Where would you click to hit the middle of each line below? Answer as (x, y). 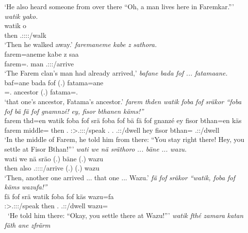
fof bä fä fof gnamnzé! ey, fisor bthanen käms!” (74, 111)
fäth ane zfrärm (27, 225)
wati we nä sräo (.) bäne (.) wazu (54, 158)
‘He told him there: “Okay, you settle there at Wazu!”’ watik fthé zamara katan (125, 215)
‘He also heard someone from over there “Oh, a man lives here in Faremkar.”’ (119, 6)
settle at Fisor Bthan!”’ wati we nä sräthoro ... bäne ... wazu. (96, 148)
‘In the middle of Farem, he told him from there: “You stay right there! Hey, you (124, 139)
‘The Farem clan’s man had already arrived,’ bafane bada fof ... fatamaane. (116, 73)
